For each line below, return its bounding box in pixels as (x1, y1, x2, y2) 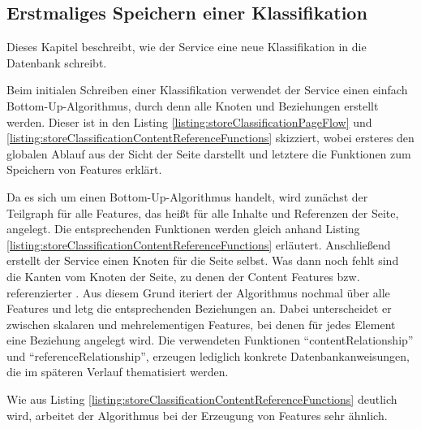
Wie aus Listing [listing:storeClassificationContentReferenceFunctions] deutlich (6, 391, 397, 408)
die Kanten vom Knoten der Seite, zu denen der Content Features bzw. (6, 267, 360, 284)
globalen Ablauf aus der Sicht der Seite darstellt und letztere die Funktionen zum (6, 145, 411, 162)
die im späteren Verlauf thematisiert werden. (6, 363, 229, 380)
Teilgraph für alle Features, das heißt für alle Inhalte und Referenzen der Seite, (6, 204, 399, 221)
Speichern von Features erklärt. (6, 161, 162, 178)
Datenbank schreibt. (6, 54, 107, 71)
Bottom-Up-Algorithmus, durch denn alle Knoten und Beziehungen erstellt (6, 97, 379, 114)
